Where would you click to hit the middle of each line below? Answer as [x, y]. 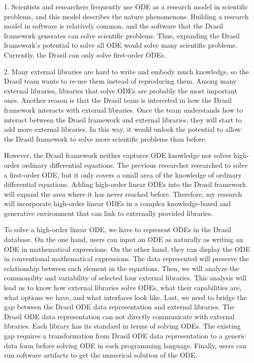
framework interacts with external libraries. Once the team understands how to [124, 109]
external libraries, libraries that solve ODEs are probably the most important [121, 90]
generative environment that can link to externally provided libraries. [109, 213]
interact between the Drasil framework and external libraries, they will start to [123, 119]
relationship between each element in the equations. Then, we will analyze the [122, 268]
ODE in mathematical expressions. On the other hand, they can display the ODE [127, 249]
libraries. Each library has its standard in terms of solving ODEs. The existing [122, 326]
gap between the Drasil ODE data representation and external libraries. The [119, 307]
